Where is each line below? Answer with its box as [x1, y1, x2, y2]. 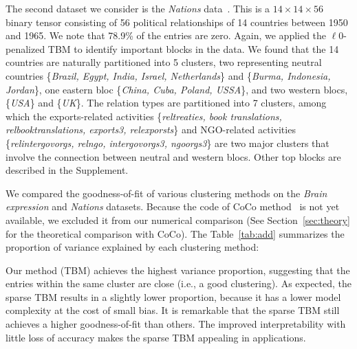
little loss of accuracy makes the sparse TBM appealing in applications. [6, 330, 306, 344]
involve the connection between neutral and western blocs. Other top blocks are [6, 149, 341, 164]
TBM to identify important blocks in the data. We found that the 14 [47, 41, 339, 56]
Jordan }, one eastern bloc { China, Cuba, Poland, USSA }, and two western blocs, [6, 82, 348, 96]
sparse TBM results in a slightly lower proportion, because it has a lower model [6, 289, 341, 304]
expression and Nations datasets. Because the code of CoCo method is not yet [6, 199, 340, 214]
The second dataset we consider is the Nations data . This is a [6, 1, 270, 15]
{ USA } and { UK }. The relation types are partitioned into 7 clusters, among [6, 95, 327, 110]
